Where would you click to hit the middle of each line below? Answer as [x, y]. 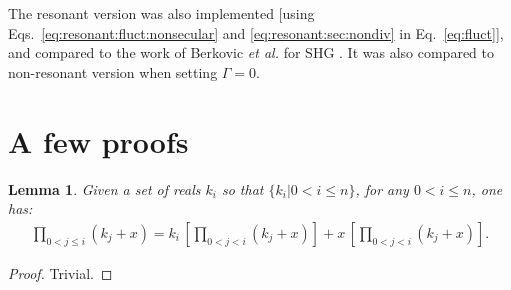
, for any [382, 188]
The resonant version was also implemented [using [161, 13]
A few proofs [98, 140]
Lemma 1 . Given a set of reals [104, 188]
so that [242, 188]
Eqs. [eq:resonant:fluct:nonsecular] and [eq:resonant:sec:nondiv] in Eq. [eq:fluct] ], [256, 32]
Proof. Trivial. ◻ [60, 272]
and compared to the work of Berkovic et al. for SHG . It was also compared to [251, 52]
